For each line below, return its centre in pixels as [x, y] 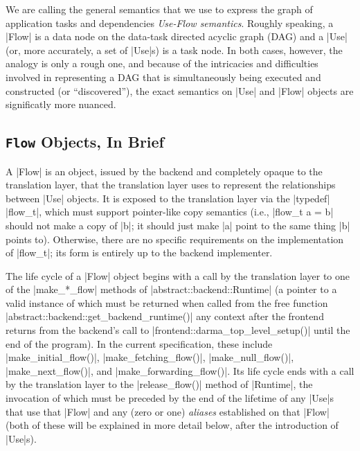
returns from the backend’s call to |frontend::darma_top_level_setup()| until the [178, 330]
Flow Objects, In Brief [85, 142]
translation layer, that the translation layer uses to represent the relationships [171, 185]
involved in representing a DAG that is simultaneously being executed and [163, 77]
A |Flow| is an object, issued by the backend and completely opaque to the [164, 171]
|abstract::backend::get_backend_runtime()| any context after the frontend [165, 316]
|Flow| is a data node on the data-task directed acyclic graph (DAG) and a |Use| [177, 36]
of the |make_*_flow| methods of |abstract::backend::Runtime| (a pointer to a [171, 289]
